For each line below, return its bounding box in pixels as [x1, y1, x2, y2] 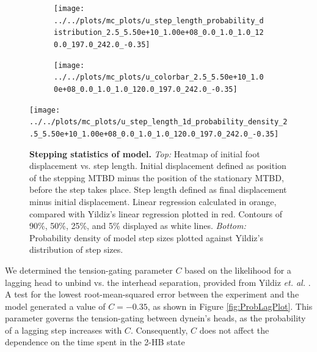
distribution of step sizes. [29, 243, 123, 256]
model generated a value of [5, 299, 106, 312]
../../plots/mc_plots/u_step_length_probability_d [54, 16, 264, 25]
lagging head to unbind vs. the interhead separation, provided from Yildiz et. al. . [5, 275, 311, 288]
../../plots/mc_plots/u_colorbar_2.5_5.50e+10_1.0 [54, 73, 264, 82]
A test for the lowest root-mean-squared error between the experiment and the [5, 288, 299, 301]
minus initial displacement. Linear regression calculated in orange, [29, 195, 277, 208]
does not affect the [199, 323, 269, 336]
